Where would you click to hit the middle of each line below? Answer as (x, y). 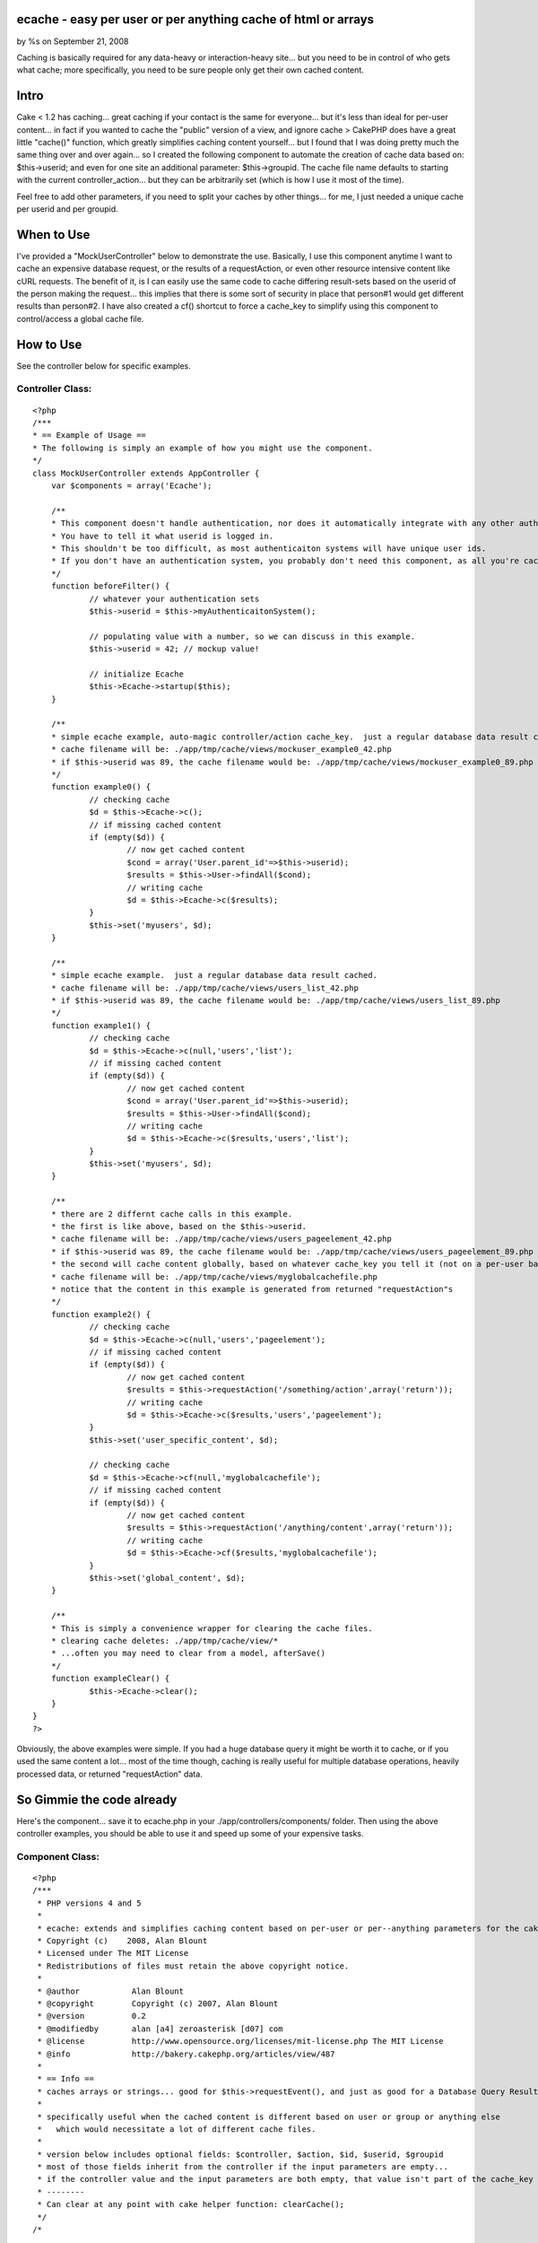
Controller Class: (54, 388)
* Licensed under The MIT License (113, 1953)
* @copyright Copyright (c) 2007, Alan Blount (158, 2004)
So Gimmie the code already (97, 1799)
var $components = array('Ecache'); (131, 486)
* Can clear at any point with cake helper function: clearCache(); (191, 2204)
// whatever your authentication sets (174, 598)
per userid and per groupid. (67, 209)
